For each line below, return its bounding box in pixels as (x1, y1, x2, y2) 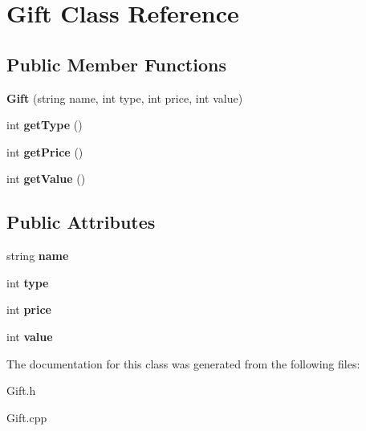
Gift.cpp (6, 409, 47, 425)
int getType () (6, 116, 83, 133)
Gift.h (6, 382, 36, 399)
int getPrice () (6, 143, 83, 160)
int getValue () (6, 170, 86, 187)
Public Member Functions (6, 51, 226, 76)
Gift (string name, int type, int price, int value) (6, 89, 243, 106)
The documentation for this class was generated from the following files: (6, 355, 360, 372)
